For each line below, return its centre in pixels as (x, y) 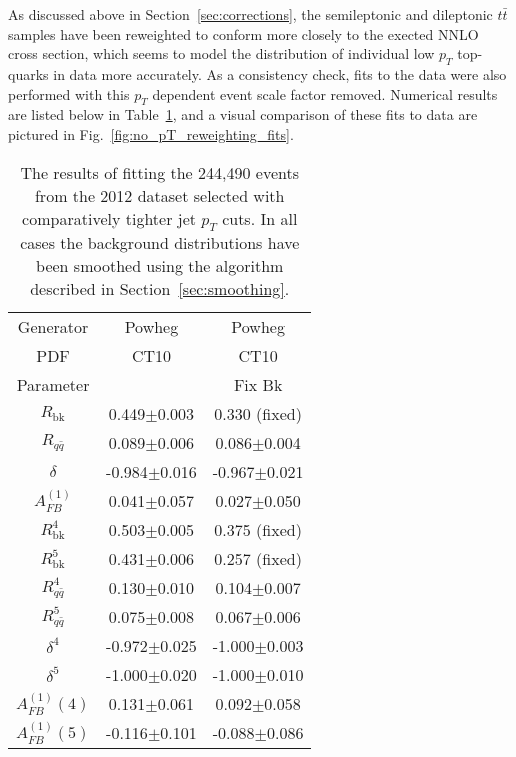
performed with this (69, 93)
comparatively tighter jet (109, 218)
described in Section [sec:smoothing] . (160, 288)
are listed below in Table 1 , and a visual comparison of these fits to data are (243, 114)
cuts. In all (260, 218)
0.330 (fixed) (258, 413)
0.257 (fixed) (258, 558)
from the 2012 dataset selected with (159, 195)
